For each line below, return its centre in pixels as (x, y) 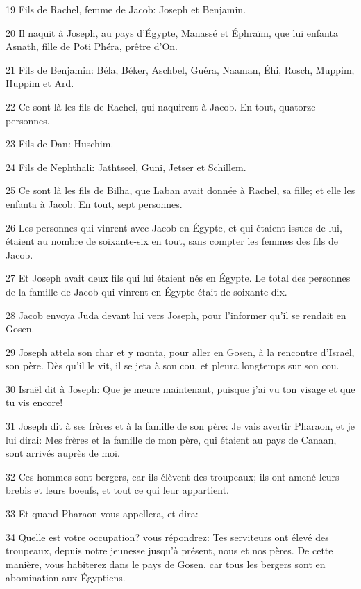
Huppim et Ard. (40, 83)
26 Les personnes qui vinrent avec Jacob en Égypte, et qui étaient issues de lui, (174, 227)
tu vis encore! (34, 402)
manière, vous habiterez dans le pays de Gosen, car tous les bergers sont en (166, 564)
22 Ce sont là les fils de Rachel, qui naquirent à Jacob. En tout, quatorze (161, 106)
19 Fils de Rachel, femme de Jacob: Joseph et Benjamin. (126, 9)
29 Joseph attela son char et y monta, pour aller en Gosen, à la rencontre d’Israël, (180, 352)
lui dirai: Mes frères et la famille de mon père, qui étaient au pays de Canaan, (171, 439)
